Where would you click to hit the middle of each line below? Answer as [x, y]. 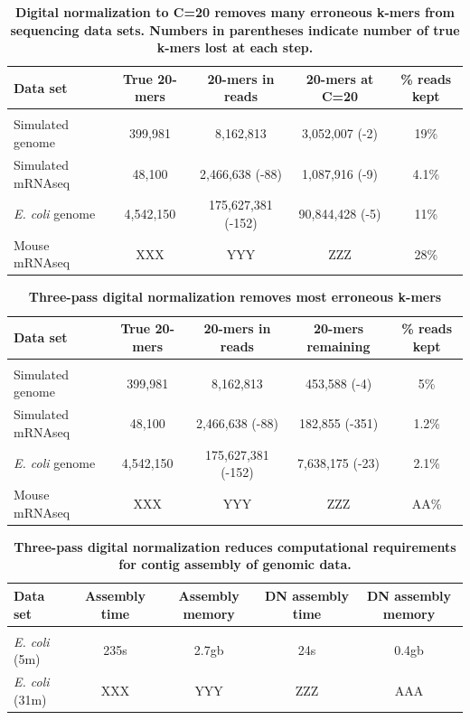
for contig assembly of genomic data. [235, 564]
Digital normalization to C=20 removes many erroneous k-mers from [235, 12]
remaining [338, 346]
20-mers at [340, 78]
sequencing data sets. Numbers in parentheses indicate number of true [235, 29]
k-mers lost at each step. [235, 47]
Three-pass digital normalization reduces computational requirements [235, 546]
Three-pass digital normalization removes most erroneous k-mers [235, 297]
